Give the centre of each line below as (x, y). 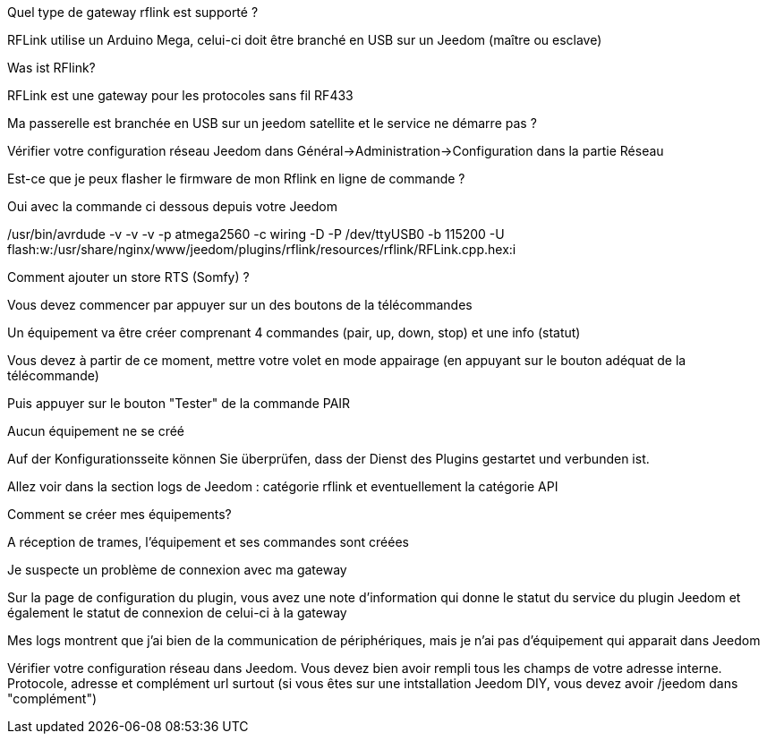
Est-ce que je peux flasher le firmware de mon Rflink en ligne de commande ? (236, 179)
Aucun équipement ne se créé (96, 431)
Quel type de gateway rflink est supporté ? (133, 12)
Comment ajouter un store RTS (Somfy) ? (128, 277)
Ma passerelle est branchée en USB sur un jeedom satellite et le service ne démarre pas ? (272, 123)
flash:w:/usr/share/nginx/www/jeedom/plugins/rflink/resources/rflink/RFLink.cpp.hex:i (262, 249)
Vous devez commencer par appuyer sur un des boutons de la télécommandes (240, 305)
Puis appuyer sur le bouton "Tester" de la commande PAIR (179, 403)
